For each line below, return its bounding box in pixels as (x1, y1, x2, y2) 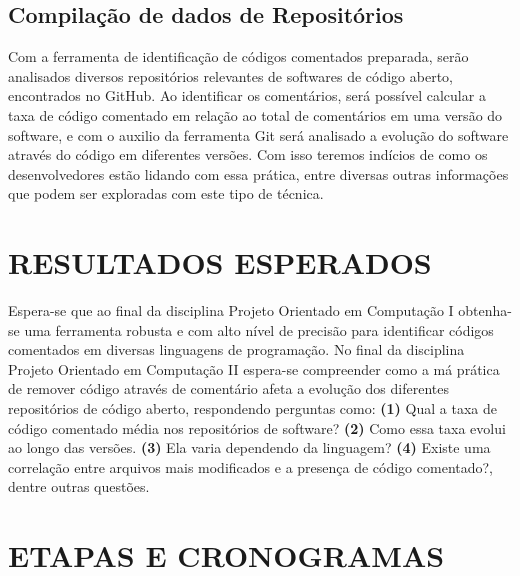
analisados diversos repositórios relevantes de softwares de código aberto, (8, 65, 454, 86)
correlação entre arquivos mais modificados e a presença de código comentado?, (8, 456, 493, 477)
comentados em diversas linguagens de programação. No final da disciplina (8, 339, 465, 360)
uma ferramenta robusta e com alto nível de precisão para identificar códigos (24, 319, 494, 340)
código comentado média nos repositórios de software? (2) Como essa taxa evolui (8, 417, 506, 438)
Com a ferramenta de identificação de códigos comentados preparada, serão (8, 46, 469, 67)
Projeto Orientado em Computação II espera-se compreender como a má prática (8, 358, 500, 379)
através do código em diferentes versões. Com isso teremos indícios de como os (8, 144, 488, 165)
